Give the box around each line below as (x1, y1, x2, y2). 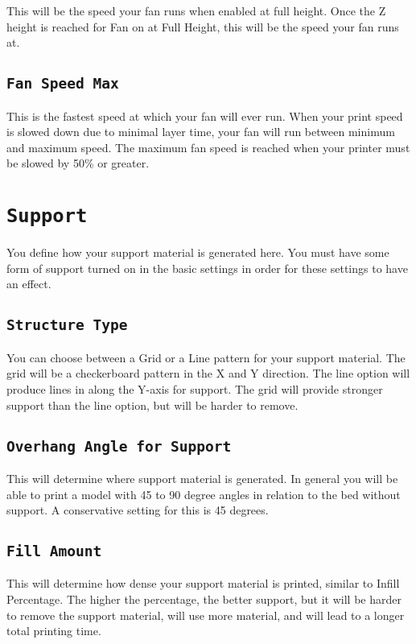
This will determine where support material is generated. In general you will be (6, 469, 398, 486)
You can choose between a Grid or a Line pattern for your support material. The (6, 349, 406, 365)
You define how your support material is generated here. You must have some (6, 244, 389, 261)
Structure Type (6, 316, 128, 334)
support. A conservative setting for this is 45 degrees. (6, 502, 269, 518)
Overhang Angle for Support (6, 437, 232, 455)
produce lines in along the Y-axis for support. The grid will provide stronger (6, 380, 383, 397)
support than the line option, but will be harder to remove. (6, 396, 299, 413)
